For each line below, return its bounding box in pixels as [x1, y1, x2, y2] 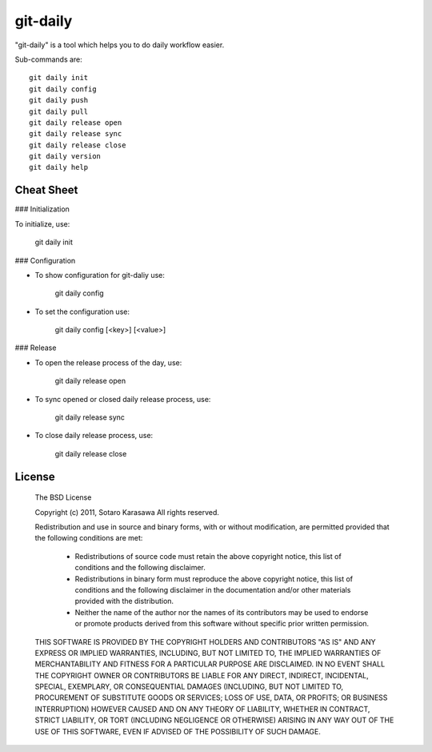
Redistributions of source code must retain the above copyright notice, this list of [74, 551, 342, 561]
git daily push [29, 96, 89, 105]
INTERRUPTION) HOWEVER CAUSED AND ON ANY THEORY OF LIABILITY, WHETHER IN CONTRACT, [34, 704, 370, 714]
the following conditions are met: [34, 533, 143, 543]
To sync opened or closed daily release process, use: [34, 394, 211, 404]
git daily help [29, 163, 89, 172]
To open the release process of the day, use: [34, 357, 182, 368]
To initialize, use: [14, 219, 70, 228]
